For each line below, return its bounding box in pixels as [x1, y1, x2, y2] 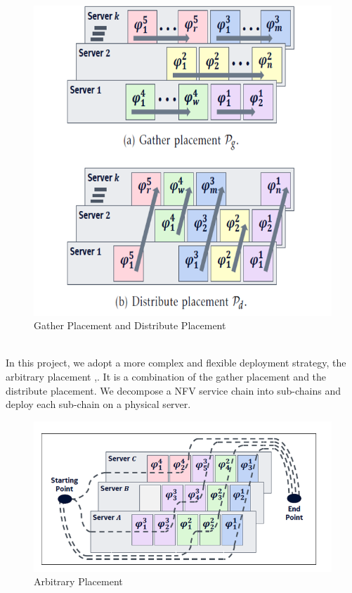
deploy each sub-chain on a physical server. [6, 397, 191, 412]
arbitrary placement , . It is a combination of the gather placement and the [6, 369, 327, 383]
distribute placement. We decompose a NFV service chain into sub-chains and [6, 383, 341, 397]
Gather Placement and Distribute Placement [34, 318, 226, 333]
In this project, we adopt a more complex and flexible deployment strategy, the [6, 355, 346, 370]
